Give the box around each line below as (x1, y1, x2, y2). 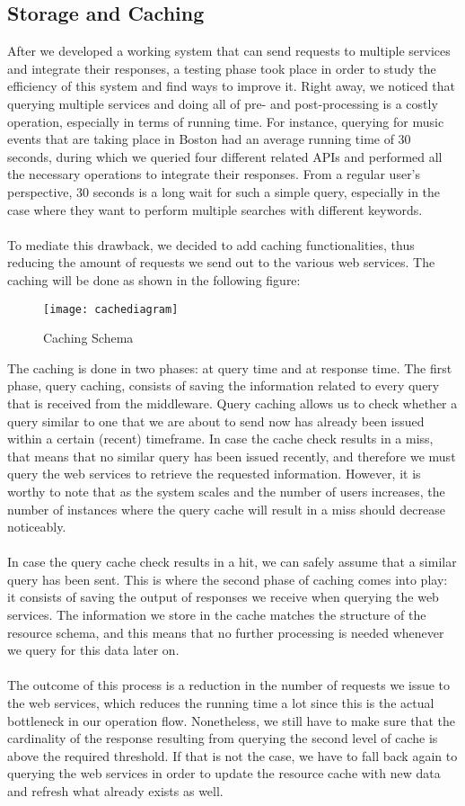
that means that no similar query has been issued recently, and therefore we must (7, 446, 456, 465)
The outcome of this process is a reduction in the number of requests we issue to (7, 676, 451, 694)
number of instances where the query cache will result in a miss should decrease (7, 499, 445, 518)
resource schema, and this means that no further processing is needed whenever (7, 622, 444, 641)
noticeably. (7, 517, 66, 536)
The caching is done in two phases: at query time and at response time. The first (7, 358, 452, 377)
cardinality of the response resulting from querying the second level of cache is (7, 729, 438, 748)
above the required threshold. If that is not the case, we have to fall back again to (7, 746, 458, 765)
